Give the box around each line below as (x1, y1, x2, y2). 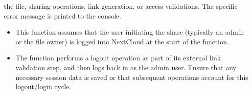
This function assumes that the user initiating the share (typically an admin (15, 27, 244, 37)
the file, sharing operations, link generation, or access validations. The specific (4, 1, 238, 11)
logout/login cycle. (15, 81, 71, 92)
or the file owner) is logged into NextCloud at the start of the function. (15, 36, 229, 46)
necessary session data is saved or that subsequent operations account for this (15, 72, 248, 82)
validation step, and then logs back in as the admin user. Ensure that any (15, 62, 237, 72)
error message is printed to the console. (4, 10, 121, 20)
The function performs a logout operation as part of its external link (15, 53, 221, 63)
